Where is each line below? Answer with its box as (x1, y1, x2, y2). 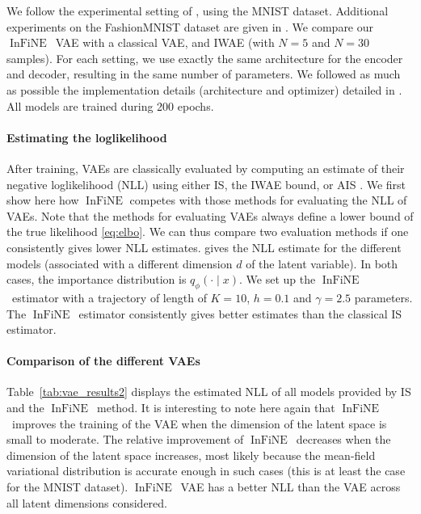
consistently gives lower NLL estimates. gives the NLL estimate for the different (6, 238, 402, 255)
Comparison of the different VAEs (6, 352, 200, 369)
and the (6, 399, 44, 416)
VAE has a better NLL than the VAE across (180, 478, 401, 495)
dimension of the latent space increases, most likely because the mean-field (6, 446, 376, 463)
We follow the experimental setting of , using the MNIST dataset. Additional (6, 2, 389, 19)
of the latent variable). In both (246, 255, 398, 272)
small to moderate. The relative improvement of (6, 431, 244, 448)
